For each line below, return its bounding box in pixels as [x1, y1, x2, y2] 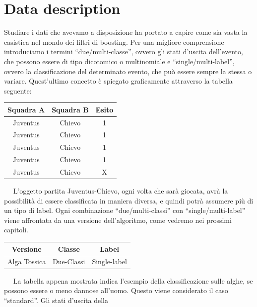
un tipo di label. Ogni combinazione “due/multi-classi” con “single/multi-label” [4, 205, 246, 215]
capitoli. [4, 224, 29, 235]
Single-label [92, 256, 127, 267]
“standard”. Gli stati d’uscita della [4, 295, 108, 305]
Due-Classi [53, 256, 85, 267]
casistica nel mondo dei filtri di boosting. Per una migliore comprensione [4, 36, 224, 47]
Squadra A [7, 104, 45, 114]
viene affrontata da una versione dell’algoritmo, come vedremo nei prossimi [4, 214, 232, 225]
